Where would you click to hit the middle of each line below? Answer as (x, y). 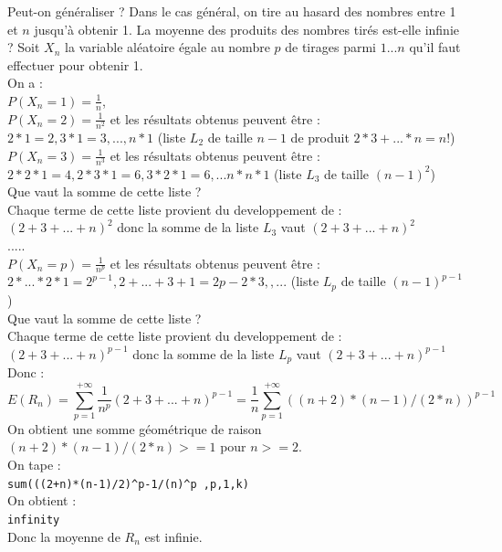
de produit (320, 137)
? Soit (24, 47)
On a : (25, 83)
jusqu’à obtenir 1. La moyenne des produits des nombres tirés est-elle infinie (246, 29)
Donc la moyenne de (64, 536)
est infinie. (173, 536)
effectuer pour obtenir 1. (75, 64)
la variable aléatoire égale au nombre (167, 47)
